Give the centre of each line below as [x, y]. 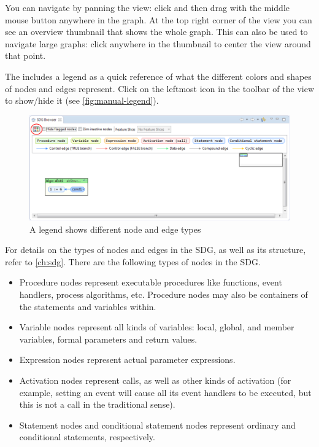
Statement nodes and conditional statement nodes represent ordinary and [157, 425]
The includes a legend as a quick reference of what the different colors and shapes [158, 76]
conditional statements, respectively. [87, 437]
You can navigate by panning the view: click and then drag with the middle [148, 7]
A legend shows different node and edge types [115, 229]
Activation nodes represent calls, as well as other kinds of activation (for [155, 380]
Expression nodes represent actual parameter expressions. [127, 360]
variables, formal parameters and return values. [108, 339]
